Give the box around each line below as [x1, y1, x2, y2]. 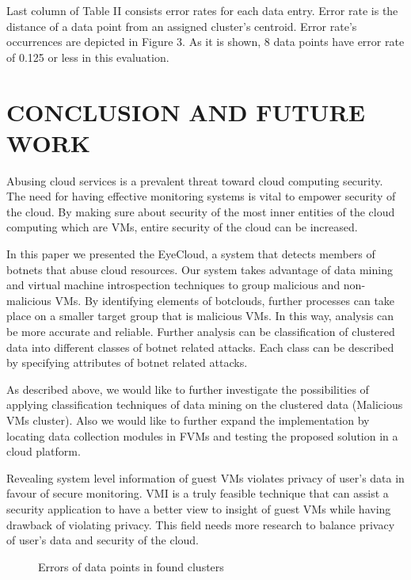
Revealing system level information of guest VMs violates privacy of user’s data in [6, 469, 405, 486]
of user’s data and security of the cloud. [6, 532, 199, 548]
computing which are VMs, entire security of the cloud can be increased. [6, 219, 358, 235]
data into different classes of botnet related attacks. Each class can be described [6, 338, 394, 355]
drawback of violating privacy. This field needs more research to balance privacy [6, 516, 395, 532]
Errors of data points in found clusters [38, 558, 224, 574]
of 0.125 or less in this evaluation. [6, 48, 169, 65]
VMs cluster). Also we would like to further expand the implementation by [6, 412, 370, 428]
